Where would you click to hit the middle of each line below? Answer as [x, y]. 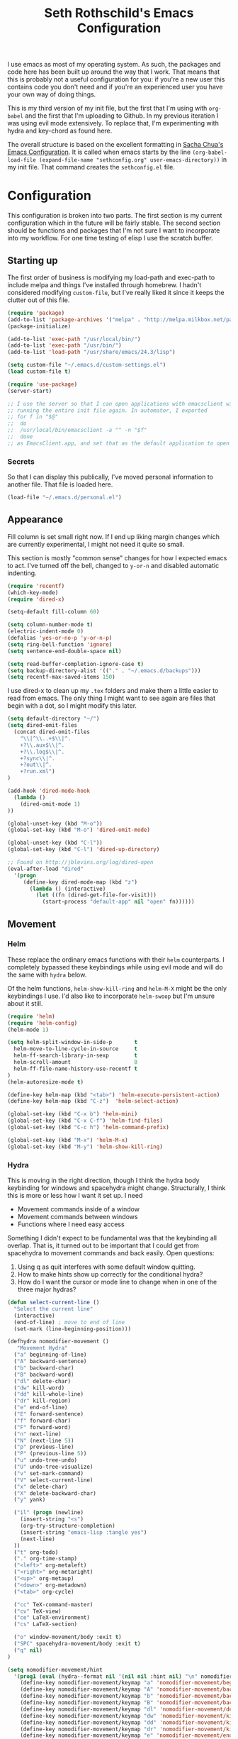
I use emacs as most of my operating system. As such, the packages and [114, 65]
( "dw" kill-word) [39, 1388]
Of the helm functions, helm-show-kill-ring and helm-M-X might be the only [117, 988]
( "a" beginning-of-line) [50, 1355]
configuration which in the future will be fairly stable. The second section [114, 223]
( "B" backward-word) [44, 1374]
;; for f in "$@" [33, 417]
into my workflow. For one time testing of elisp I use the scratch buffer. [110, 238]
